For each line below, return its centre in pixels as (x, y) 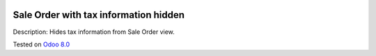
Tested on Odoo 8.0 (41, 44)
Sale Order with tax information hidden (99, 15)
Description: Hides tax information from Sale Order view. (94, 32)
